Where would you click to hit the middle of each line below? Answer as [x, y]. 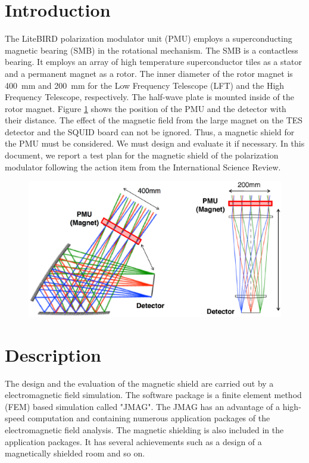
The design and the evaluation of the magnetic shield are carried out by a [139, 383]
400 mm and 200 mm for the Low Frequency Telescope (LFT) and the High [145, 85]
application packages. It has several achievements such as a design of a [133, 441]
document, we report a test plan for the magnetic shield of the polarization [142, 155]
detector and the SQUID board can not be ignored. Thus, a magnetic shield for [150, 131]
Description [53, 354]
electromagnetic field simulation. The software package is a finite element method [153, 395]
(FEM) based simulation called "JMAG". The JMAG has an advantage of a [143, 406]
